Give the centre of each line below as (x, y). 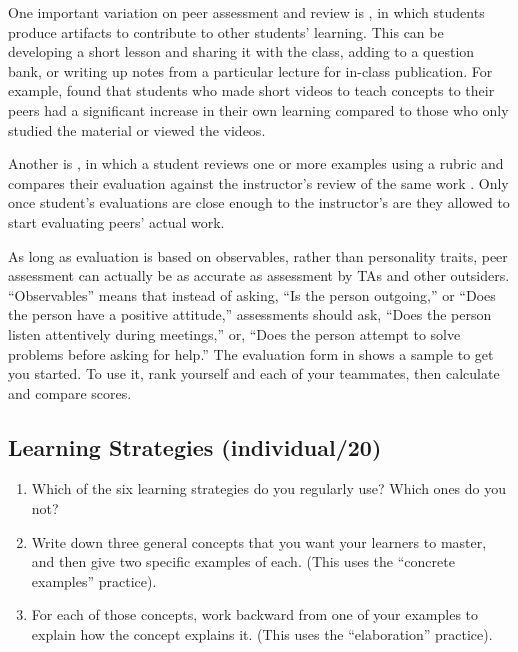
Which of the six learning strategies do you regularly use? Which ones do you (269, 488)
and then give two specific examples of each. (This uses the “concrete (243, 561)
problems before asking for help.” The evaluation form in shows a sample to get (251, 353)
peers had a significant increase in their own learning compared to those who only (258, 109)
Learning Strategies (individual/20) (195, 446)
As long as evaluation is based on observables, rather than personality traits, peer (258, 255)
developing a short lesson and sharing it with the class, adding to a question (241, 51)
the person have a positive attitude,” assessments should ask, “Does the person (250, 314)
